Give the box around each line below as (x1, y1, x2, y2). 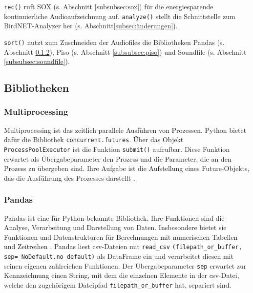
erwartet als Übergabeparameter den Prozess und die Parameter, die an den (4, 153, 232, 164)
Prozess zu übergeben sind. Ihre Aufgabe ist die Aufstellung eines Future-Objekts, (4, 163, 250, 173)
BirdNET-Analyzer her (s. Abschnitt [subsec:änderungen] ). (4, 21, 178, 31)
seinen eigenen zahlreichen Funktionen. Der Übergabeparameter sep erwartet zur (4, 260, 247, 271)
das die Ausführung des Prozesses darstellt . (4, 172, 135, 183)
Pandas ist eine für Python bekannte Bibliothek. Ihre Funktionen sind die (4, 212, 225, 223)
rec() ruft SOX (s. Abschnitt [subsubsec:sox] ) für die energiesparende (4, 1, 213, 11)
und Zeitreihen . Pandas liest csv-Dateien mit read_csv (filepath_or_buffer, (4, 241, 242, 251)
